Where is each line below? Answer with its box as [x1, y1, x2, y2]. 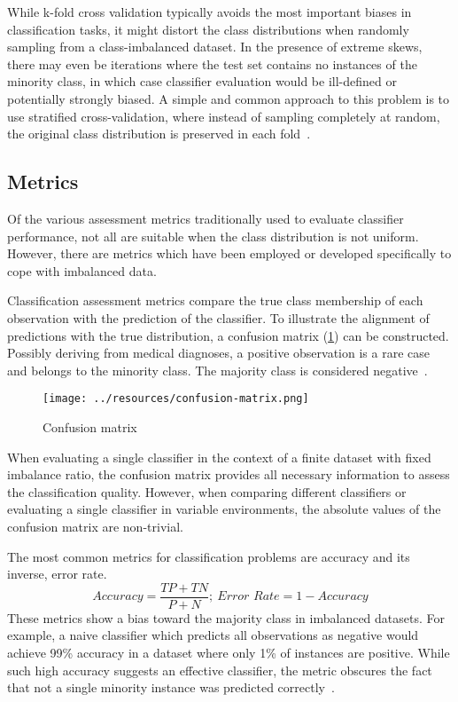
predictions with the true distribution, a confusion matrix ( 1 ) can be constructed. [7, 326, 449, 344]
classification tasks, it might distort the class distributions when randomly [7, 20, 409, 38]
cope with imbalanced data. [7, 261, 157, 280]
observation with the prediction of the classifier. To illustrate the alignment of [7, 308, 430, 327]
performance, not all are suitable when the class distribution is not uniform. [7, 226, 419, 245]
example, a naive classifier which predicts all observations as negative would [7, 626, 419, 644]
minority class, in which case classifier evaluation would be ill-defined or [7, 72, 397, 91]
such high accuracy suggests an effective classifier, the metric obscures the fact [7, 660, 432, 679]
